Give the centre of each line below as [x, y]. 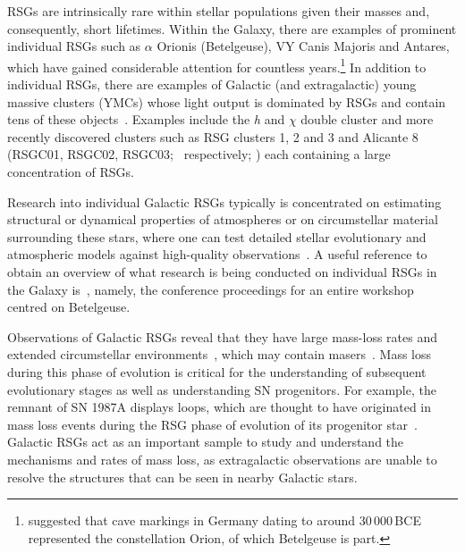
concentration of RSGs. [71, 172]
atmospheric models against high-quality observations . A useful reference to [217, 254]
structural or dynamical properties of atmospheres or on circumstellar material [223, 219]
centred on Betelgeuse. [69, 307]
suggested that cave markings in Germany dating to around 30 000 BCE [224, 520]
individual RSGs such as [74, 46]
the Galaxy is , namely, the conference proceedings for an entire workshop [211, 289]
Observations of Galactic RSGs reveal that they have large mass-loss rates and [223, 336]
